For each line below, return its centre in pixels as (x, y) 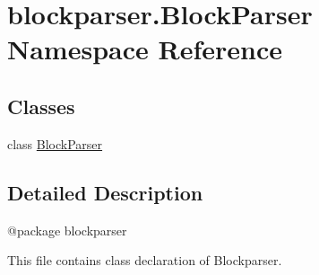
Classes (41, 106)
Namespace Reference (145, 49)
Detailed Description (105, 192)
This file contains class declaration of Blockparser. (145, 260)
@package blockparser (67, 230)
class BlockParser (55, 143)
